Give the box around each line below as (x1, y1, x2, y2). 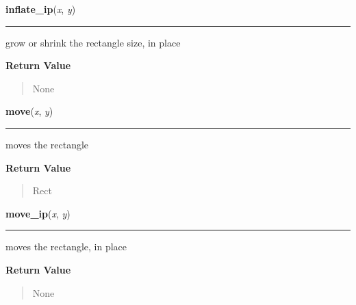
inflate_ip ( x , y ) (5, 2, 76, 16)
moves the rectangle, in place (5, 239, 127, 254)
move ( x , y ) (5, 104, 53, 118)
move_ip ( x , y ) (5, 206, 71, 220)
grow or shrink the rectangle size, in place (5, 35, 181, 49)
